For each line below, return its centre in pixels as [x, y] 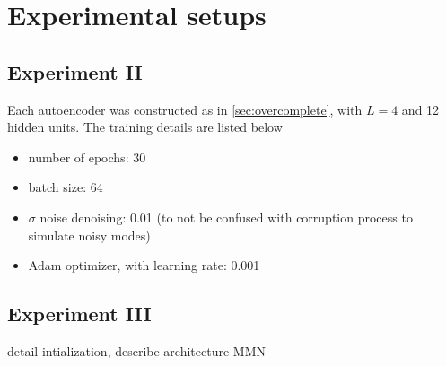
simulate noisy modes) [89, 235]
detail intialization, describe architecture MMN [136, 350]
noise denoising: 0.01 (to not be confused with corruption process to [226, 217]
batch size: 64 [66, 187]
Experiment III [79, 314]
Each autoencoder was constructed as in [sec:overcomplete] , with [185, 109]
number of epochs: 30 [87, 157]
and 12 [420, 109]
